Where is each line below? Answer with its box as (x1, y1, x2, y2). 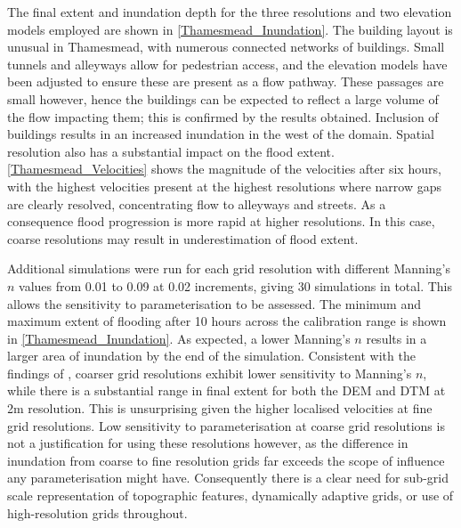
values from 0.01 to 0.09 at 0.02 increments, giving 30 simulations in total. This (19, 276, 453, 295)
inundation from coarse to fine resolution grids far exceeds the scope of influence (7, 451, 445, 469)
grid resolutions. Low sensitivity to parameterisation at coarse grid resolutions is (7, 416, 445, 435)
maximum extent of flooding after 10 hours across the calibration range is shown (7, 312, 447, 330)
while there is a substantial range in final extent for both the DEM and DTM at (7, 381, 446, 400)
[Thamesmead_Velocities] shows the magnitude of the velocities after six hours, (7, 159, 441, 178)
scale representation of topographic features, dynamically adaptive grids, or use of (7, 486, 454, 505)
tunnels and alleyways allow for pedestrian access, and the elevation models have (7, 54, 448, 73)
